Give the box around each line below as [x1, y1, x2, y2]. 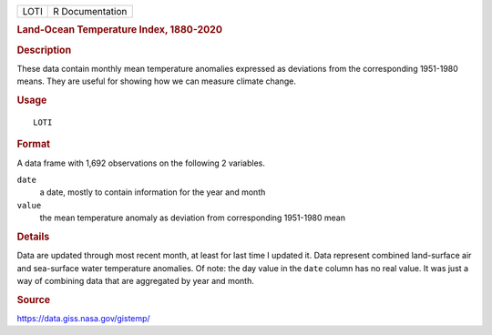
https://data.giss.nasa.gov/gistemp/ [16, 313, 150, 324]
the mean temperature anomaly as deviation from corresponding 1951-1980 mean [39, 212, 346, 223]
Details [16, 230, 50, 243]
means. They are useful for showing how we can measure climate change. [16, 76, 296, 86]
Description [16, 44, 72, 56]
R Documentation [53, 5, 128, 17]
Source [16, 293, 51, 306]
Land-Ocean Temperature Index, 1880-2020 [16, 24, 223, 36]
